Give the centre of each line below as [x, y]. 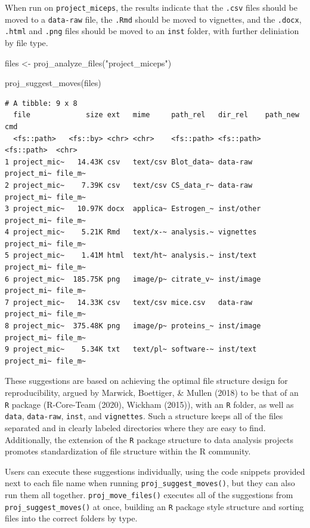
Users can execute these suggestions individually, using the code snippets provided [155, 471]
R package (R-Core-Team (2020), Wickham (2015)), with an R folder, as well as [149, 404]
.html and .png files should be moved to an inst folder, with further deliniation [152, 31]
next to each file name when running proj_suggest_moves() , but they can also [150, 483]
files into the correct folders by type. [71, 518]
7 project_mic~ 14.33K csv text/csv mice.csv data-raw [129, 302]
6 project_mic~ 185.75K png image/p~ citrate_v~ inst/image [133, 279]
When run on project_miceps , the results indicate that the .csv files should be [151, 7]
